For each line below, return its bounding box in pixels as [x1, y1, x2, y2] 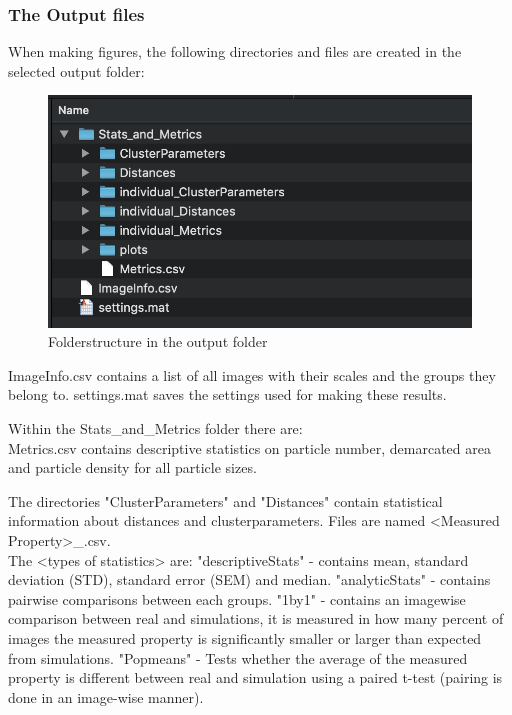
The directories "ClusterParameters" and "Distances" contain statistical [8, 490, 443, 511]
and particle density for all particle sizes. [8, 457, 257, 478]
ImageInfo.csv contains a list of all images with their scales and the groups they [8, 364, 496, 385]
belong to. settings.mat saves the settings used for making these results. [8, 384, 447, 405]
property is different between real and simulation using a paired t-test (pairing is [8, 667, 503, 688]
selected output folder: [8, 60, 145, 81]
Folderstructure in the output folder [48, 331, 268, 352]
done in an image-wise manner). [8, 686, 204, 707]
